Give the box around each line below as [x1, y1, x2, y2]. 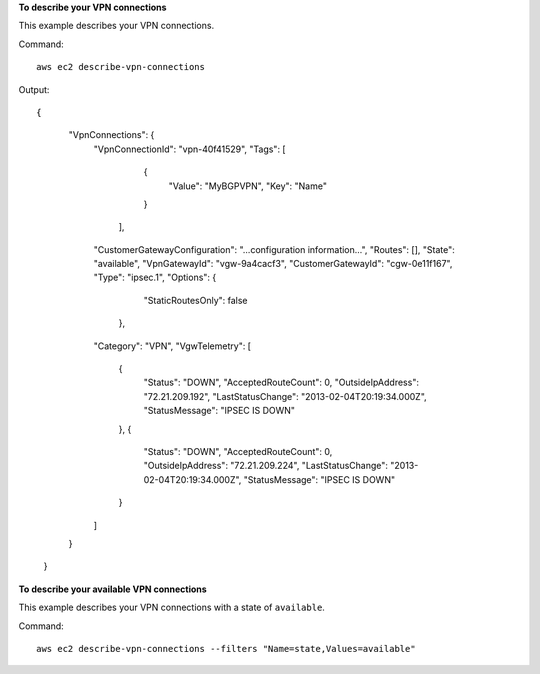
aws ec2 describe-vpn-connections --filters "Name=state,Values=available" [36, 643, 416, 654]
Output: [18, 83, 50, 95]
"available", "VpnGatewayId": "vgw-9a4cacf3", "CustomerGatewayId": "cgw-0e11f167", [93, 258, 453, 270]
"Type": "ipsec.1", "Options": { [93, 271, 217, 284]
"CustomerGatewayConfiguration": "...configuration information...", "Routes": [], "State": [93, 243, 455, 255]
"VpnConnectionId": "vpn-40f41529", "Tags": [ [93, 143, 286, 155]
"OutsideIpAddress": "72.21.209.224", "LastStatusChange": [143, 460, 389, 472]
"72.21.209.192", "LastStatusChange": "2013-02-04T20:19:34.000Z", [143, 390, 427, 402]
